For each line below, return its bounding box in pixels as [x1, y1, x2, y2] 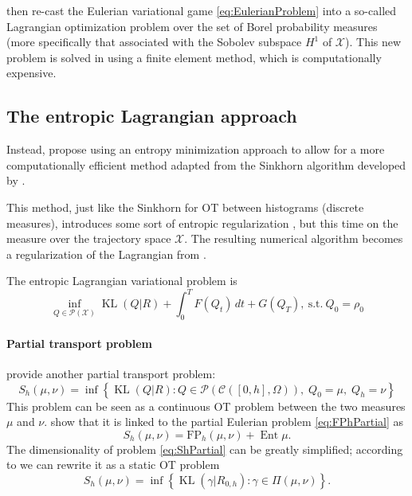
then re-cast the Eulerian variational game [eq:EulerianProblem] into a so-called [6, 2, 397, 18]
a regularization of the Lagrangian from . [6, 245, 206, 262]
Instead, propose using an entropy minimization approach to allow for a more [6, 141, 385, 158]
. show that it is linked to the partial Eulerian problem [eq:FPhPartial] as [44, 413, 404, 430]
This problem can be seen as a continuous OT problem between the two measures [6, 397, 406, 414]
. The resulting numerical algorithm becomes [184, 230, 403, 247]
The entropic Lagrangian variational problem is [6, 272, 237, 289]
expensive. [6, 64, 57, 81]
